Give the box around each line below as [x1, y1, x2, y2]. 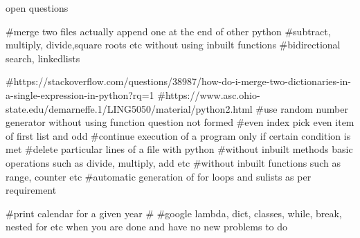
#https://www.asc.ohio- [157, 87, 260, 102]
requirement [6, 183, 57, 197]
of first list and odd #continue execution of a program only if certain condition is [6, 128, 351, 143]
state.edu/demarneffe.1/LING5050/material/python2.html [6, 101, 253, 116]
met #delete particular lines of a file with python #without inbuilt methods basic [6, 142, 353, 156]
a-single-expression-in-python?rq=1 [6, 87, 154, 102]
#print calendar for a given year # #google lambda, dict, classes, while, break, [6, 205, 342, 220]
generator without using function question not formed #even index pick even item [6, 115, 354, 129]
